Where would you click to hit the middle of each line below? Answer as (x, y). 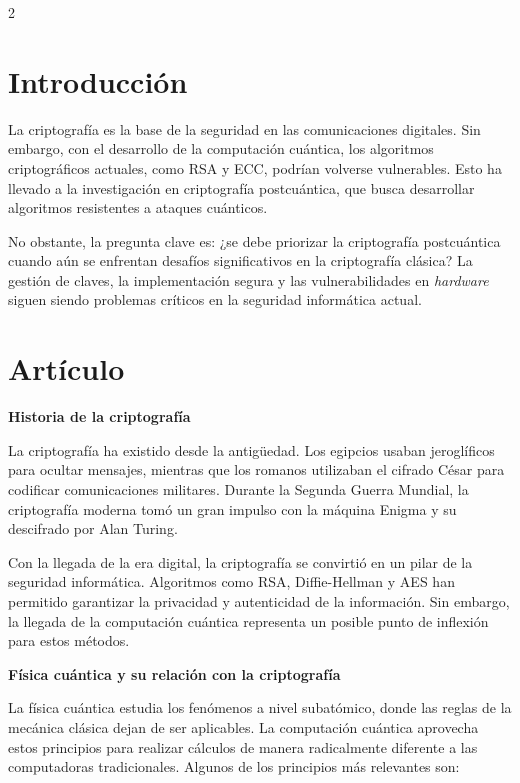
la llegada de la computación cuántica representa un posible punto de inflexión (248, 620)
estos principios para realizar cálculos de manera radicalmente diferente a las (243, 746)
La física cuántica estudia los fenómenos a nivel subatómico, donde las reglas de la (260, 707)
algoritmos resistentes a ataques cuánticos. (138, 207)
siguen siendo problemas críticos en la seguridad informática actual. (215, 299)
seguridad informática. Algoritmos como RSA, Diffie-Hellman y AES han (231, 581)
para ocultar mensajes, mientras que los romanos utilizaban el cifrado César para (256, 469)
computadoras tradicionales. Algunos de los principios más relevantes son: (234, 766)
